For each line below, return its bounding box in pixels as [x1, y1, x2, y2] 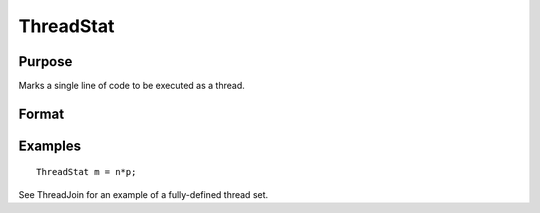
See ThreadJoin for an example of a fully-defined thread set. [18, 188, 269, 200]
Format [18, 105, 65, 122]
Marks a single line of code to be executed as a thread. [18, 80, 245, 92]
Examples [18, 137, 82, 154]
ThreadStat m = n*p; [36, 166, 137, 178]
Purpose [18, 53, 73, 70]
